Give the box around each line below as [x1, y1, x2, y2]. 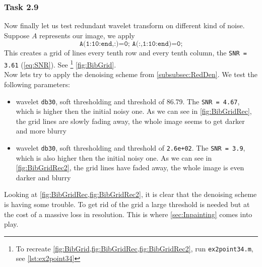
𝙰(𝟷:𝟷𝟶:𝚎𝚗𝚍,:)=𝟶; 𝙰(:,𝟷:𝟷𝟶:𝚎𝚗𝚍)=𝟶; [79, 40, 183, 48]
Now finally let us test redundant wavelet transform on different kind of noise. [4, 20, 245, 31]
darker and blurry [16, 172, 71, 182]
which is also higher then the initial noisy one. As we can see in [16, 152, 212, 163]
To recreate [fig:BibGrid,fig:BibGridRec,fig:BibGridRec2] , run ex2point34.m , [16, 243, 253, 253]
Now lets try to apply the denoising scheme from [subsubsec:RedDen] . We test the [4, 69, 258, 80]
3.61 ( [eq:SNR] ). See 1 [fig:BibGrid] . [4, 58, 116, 70]
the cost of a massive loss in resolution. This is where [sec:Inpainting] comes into [4, 209, 252, 219]
